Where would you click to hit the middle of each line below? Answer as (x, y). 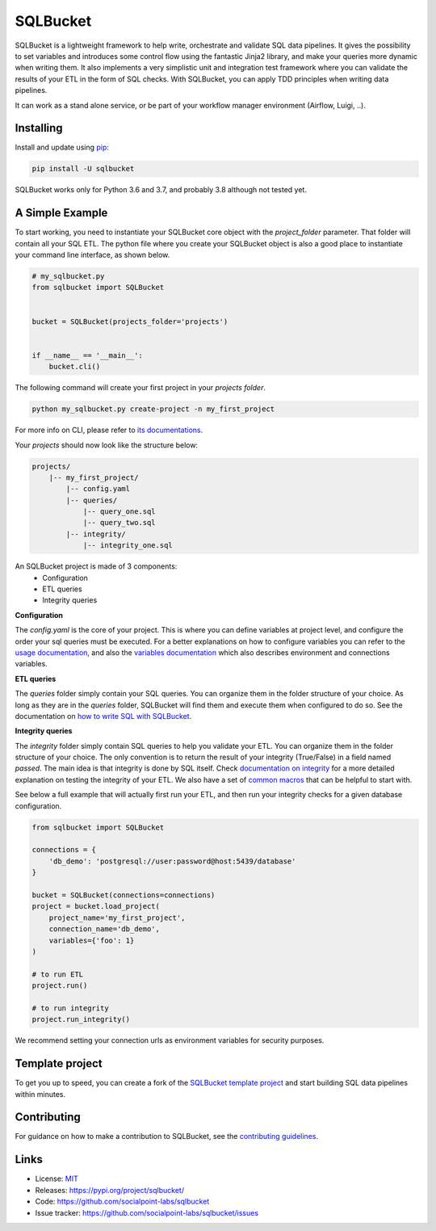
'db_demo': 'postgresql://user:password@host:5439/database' (172, 861)
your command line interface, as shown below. (92, 255)
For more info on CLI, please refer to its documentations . (109, 430)
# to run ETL (58, 974)
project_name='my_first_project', (117, 918)
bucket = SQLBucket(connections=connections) (124, 895)
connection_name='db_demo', (105, 929)
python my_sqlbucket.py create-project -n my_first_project (153, 409)
